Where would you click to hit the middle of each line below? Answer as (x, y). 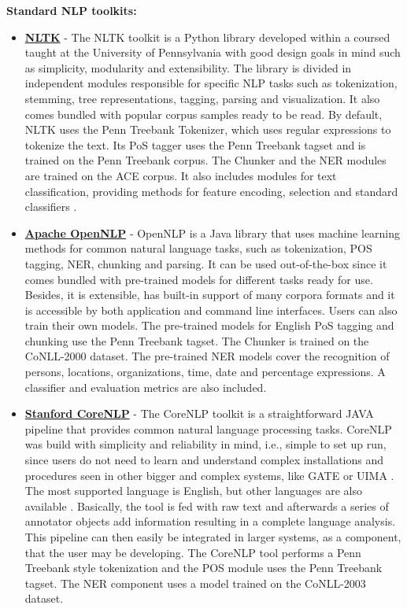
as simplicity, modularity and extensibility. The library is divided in (188, 67)
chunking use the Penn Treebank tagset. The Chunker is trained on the (197, 340)
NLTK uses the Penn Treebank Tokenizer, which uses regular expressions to (208, 129)
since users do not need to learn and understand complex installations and (204, 460)
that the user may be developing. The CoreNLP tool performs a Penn (193, 552)
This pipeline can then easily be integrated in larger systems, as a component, (213, 537)
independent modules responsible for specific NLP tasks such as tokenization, (211, 83)
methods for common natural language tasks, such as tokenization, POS (198, 248)
